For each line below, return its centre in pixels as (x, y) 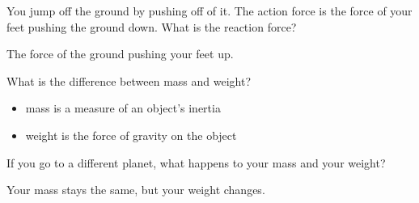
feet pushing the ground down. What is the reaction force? (152, 26)
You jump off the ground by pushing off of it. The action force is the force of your (209, 11)
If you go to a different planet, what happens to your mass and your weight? (196, 162)
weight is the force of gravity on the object (131, 135)
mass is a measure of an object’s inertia (123, 108)
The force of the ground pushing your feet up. (120, 54)
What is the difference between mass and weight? (129, 80)
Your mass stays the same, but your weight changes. (136, 190)
